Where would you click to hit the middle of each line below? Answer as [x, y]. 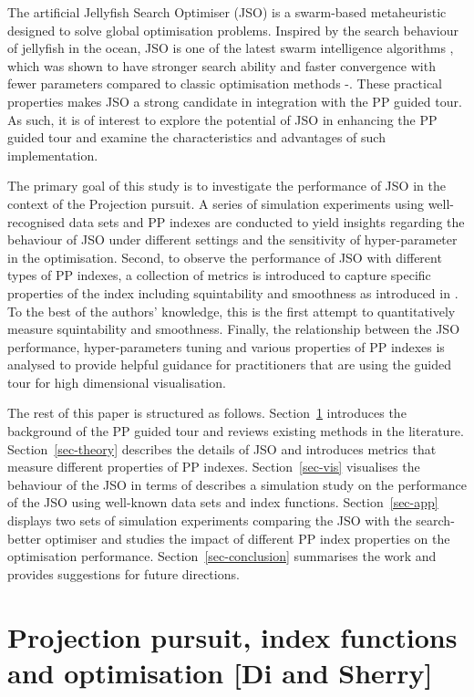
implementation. [53, 155]
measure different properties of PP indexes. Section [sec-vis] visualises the [214, 467]
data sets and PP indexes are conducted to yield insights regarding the [267, 221]
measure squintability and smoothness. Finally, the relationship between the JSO [234, 329]
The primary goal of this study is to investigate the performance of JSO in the [227, 186]
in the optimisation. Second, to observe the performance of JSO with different [225, 257]
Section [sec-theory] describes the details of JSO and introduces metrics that [222, 448]
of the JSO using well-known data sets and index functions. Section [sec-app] [223, 502]
